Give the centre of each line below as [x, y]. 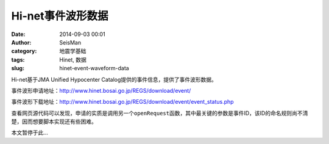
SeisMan [70, 42]
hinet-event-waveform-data [94, 68]
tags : [18, 59]
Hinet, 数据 [73, 59]
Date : [18, 34]
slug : [18, 68]
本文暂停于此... [30, 133]
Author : [21, 42]
